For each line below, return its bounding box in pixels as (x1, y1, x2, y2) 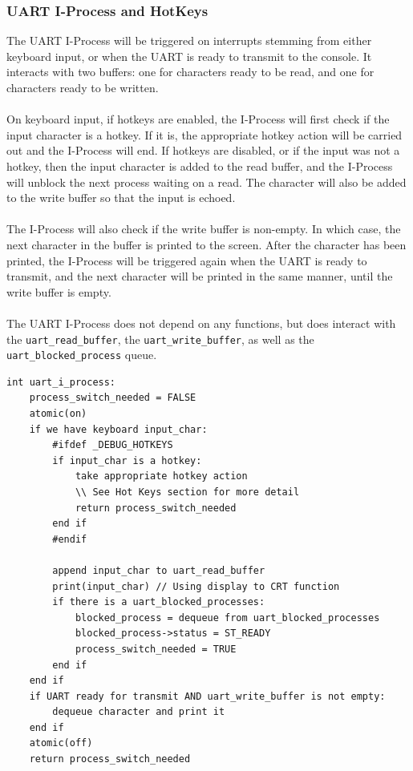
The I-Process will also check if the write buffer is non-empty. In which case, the (6, 220, 401, 237)
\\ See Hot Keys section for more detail (75, 486, 300, 498)
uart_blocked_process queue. (6, 346, 157, 363)
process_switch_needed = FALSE (29, 392, 196, 404)
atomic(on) (29, 408, 87, 419)
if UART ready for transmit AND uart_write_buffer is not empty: (29, 690, 386, 702)
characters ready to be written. (6, 79, 159, 95)
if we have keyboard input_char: (29, 423, 208, 435)
